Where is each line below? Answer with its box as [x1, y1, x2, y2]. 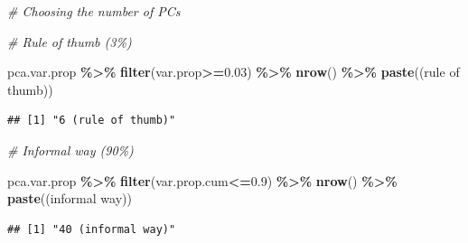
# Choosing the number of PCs [7, 2, 181, 20]
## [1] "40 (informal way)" [7, 222, 176, 236]
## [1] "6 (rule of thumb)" [7, 114, 176, 127]
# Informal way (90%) [7, 140, 134, 159]
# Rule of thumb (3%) [7, 32, 132, 51]
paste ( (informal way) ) [7, 189, 132, 208]
